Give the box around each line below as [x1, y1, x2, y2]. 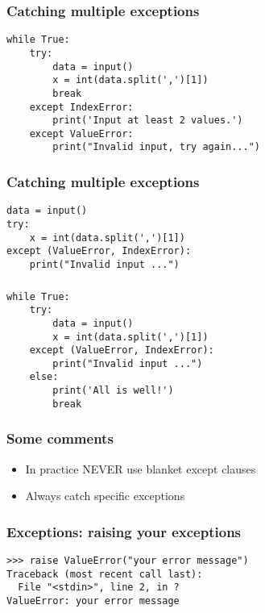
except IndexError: [29, 101, 134, 113]
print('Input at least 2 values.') [52, 115, 243, 127]
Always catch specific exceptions [25, 487, 185, 504]
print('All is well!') [52, 385, 174, 397]
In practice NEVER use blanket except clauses [25, 460, 256, 477]
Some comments [6, 428, 114, 448]
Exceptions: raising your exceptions [6, 521, 242, 541]
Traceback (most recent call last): [6, 568, 203, 580]
